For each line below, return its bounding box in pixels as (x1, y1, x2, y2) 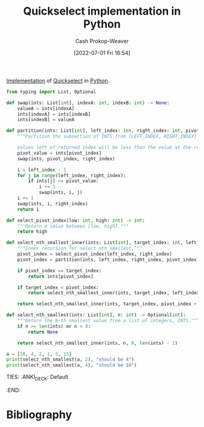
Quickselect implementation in (23, 4, 181, 18)
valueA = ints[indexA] (17, 105, 75, 111)
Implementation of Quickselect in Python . (6, 77, 110, 84)
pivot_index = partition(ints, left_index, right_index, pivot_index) (17, 256, 200, 263)
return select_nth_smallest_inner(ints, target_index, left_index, (28, 290, 202, 296)
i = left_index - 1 (17, 166, 67, 173)
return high (17, 228, 47, 235)
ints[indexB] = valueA (17, 117, 75, 123)
